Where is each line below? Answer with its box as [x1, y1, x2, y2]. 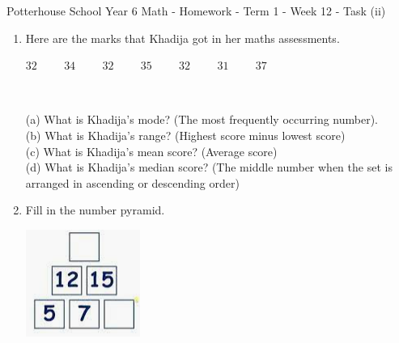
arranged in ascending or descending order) [25, 174, 240, 191]
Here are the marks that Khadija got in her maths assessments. [25, 29, 340, 46]
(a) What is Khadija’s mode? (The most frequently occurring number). [25, 111, 378, 128]
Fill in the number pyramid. [25, 201, 165, 218]
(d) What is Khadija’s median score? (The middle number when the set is [25, 159, 393, 176]
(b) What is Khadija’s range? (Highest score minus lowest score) [25, 126, 346, 143]
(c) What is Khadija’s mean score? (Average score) [25, 142, 278, 159]
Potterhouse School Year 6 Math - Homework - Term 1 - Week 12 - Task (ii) [6, 2, 386, 19]
